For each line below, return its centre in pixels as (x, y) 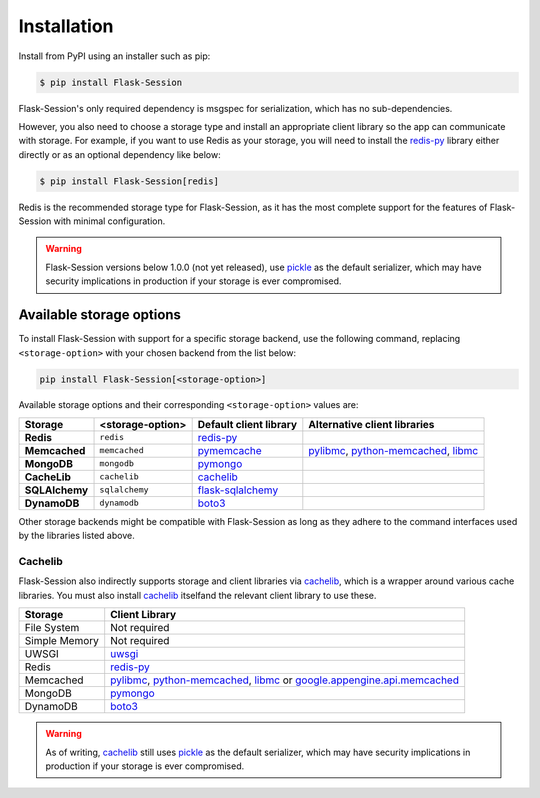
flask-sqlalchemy (238, 490)
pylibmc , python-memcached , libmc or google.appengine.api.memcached (285, 680)
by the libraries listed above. (76, 536)
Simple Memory (62, 641)
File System (52, 628)
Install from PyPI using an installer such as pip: (114, 56)
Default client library (247, 424)
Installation (66, 26)
